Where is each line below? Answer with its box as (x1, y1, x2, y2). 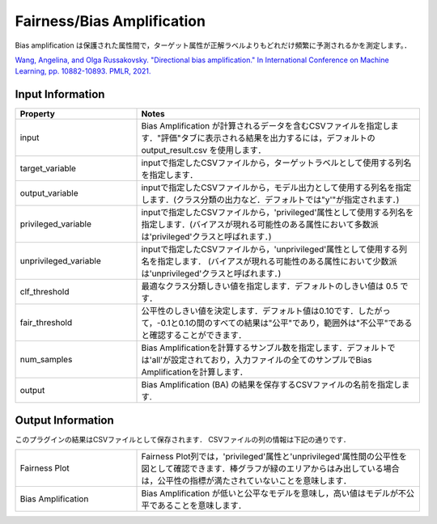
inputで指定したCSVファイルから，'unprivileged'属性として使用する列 (141, 243, 408, 255)
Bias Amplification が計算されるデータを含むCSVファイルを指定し (141, 120, 392, 132)
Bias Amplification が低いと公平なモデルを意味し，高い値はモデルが (141, 488, 399, 499)
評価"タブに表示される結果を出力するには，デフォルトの (160, 133, 375, 144)
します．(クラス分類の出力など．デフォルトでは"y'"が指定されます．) (141, 194, 400, 205)
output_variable (19, 188, 78, 199)
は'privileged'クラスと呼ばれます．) (141, 231, 272, 243)
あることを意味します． (157, 500, 247, 511)
